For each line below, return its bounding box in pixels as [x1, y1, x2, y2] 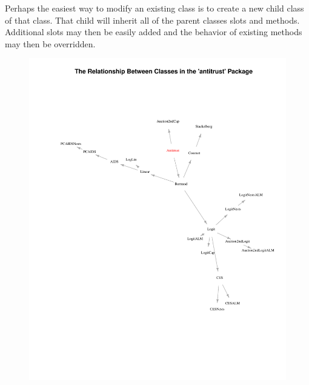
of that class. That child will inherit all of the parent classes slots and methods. [5, 13, 300, 26]
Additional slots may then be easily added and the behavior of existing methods [5, 25, 302, 38]
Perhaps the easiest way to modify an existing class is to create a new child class [5, 2, 304, 14]
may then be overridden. [5, 37, 96, 50]
